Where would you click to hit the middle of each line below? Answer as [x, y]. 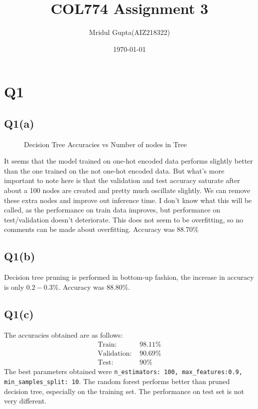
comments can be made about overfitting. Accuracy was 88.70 [98, 229]
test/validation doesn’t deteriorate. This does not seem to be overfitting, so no [124, 219]
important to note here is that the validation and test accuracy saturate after [122, 180]
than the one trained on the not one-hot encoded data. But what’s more [114, 170]
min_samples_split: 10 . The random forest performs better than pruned [117, 381]
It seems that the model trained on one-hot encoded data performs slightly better [129, 161]
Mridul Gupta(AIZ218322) [129, 32]
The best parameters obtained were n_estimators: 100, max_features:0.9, [123, 371]
